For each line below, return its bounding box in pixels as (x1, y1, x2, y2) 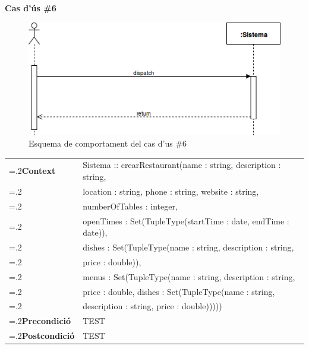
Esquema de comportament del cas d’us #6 (29, 137, 187, 150)
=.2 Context (9, 164, 56, 177)
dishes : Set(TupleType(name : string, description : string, (83, 241, 294, 253)
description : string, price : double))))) (83, 300, 222, 312)
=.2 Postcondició (9, 329, 75, 342)
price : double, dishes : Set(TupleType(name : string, (83, 285, 275, 297)
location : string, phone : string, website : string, (83, 185, 259, 197)
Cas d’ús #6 (5, 2, 56, 14)
